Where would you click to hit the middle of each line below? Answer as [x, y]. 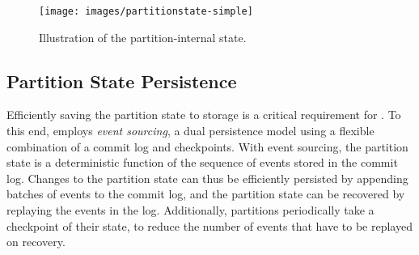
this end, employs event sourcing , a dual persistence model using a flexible [190, 131]
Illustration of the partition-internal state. [143, 37]
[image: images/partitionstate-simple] [146, 11]
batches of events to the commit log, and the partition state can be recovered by [206, 194]
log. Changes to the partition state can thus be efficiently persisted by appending [207, 178]
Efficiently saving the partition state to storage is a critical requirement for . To [204, 115]
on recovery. [36, 242]
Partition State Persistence [122, 81]
